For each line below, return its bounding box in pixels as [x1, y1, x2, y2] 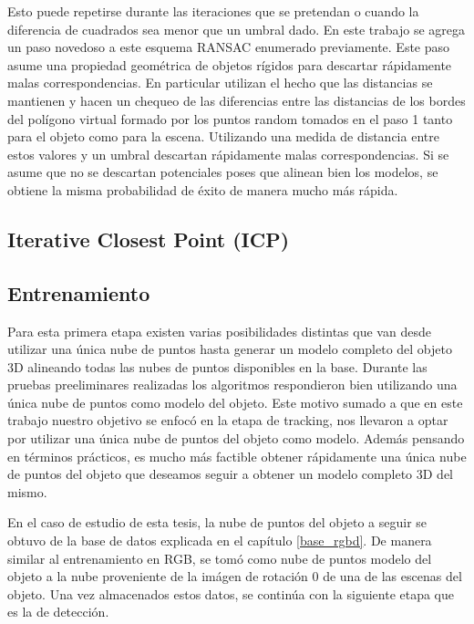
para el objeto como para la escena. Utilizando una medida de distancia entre [7, 127, 439, 146]
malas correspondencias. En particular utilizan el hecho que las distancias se [7, 73, 433, 92]
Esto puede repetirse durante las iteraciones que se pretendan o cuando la [7, 2, 419, 20]
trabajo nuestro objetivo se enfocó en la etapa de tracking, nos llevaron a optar [7, 411, 448, 430]
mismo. [7, 482, 47, 501]
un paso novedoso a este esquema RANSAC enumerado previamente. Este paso [7, 37, 450, 57]
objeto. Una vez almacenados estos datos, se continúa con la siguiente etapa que [7, 584, 455, 603]
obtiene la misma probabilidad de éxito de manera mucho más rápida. [7, 180, 398, 199]
